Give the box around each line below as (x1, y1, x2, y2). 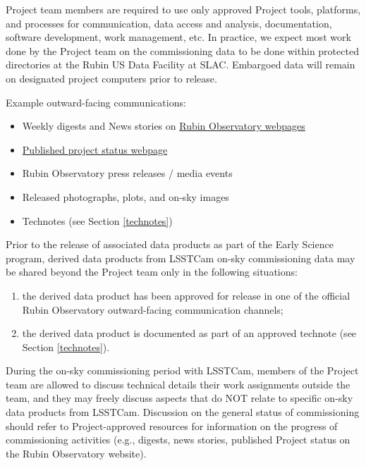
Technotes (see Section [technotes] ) (22, 213, 173, 228)
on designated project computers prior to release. (6, 70, 217, 85)
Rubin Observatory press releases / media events (22, 166, 233, 180)
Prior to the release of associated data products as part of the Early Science (6, 237, 334, 252)
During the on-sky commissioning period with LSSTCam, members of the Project (6, 363, 359, 378)
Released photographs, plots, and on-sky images (22, 189, 229, 204)
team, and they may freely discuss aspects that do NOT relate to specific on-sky (6, 391, 353, 405)
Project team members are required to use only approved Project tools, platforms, (6, 2, 361, 16)
